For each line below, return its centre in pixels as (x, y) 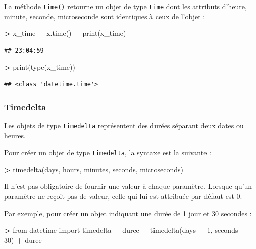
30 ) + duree (23, 240)
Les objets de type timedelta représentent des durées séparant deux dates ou (124, 125)
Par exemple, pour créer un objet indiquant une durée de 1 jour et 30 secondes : (128, 213)
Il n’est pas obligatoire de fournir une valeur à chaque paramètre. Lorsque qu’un (128, 186)
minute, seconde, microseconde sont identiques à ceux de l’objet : (105, 16)
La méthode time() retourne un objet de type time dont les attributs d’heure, (125, 6)
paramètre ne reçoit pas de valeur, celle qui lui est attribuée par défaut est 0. (123, 196)
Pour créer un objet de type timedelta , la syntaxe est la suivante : (108, 152)
